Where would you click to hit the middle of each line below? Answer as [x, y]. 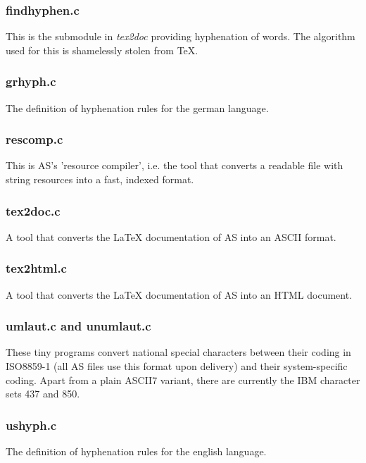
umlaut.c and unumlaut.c [78, 326]
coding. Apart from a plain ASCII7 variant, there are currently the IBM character [183, 379]
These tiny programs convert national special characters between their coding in [178, 352]
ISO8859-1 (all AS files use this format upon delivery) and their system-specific [177, 366]
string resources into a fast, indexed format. [100, 179]
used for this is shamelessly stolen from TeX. [102, 50]
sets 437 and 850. [43, 394]
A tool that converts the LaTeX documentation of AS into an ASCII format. [171, 236]
